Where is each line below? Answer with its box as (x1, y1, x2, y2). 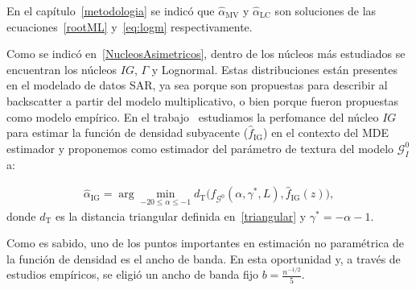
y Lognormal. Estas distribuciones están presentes (151, 60, 397, 77)
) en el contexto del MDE (263, 124, 389, 141)
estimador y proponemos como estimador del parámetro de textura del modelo (6, 139, 394, 156)
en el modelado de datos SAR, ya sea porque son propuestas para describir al (6, 77, 388, 93)
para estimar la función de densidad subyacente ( (6, 124, 249, 141)
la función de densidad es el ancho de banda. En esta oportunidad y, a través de (6, 250, 401, 267)
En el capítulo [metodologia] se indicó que (6, 2, 215, 19)
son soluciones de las (274, 2, 377, 19)
